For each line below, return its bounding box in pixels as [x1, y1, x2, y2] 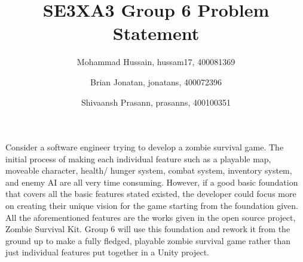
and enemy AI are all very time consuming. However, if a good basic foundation [5, 175, 298, 188]
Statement [112, 21, 200, 45]
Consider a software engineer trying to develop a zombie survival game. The [5, 141, 284, 153]
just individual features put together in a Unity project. [5, 246, 209, 258]
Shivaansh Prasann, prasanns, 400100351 [81, 95, 231, 108]
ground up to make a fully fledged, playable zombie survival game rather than [5, 234, 291, 246]
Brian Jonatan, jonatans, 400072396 [90, 75, 222, 88]
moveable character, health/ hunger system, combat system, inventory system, [5, 164, 292, 177]
